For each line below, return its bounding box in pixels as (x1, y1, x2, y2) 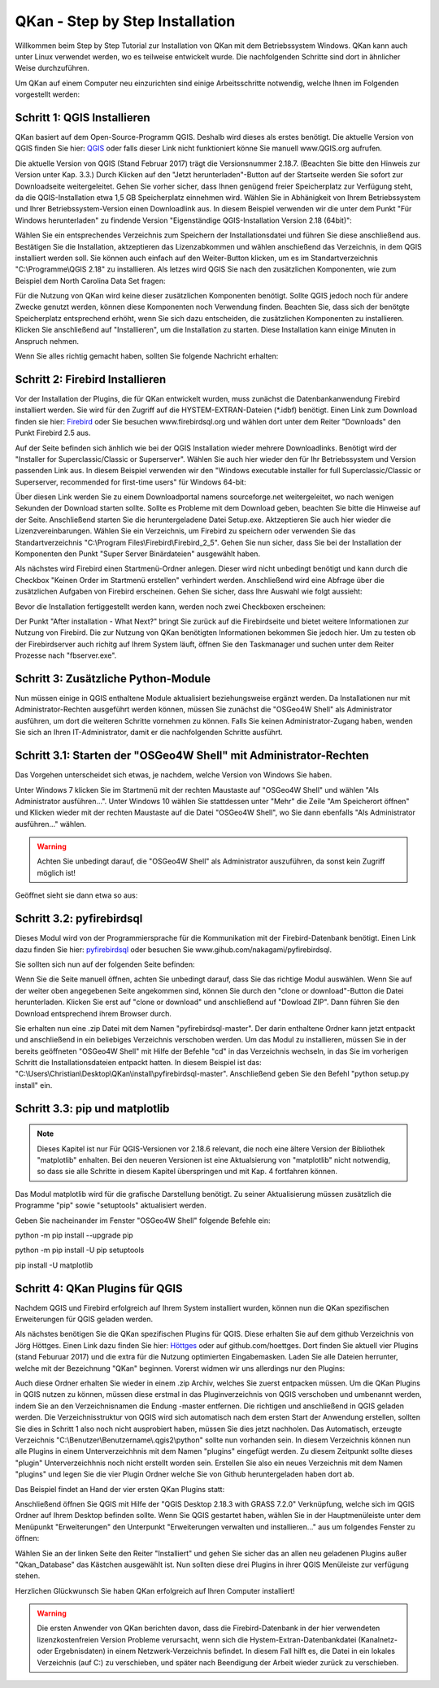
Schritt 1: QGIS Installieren (15, 111, 150, 124)
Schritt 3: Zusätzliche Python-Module (15, 672, 211, 685)
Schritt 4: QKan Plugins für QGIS (15, 1281, 183, 1295)
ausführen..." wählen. (15, 819, 87, 829)
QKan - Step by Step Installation (15, 12, 236, 30)
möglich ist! (37, 868, 76, 877)
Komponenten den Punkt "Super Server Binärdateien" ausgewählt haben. (15, 549, 260, 559)
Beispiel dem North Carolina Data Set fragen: (15, 276, 166, 285)
